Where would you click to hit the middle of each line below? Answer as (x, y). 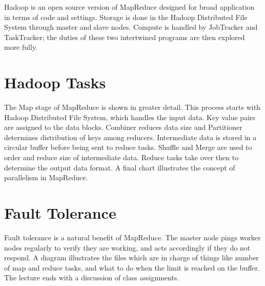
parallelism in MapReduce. (46, 177)
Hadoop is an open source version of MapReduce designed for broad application (129, 7)
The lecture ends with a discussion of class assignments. (92, 278)
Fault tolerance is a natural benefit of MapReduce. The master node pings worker (132, 237)
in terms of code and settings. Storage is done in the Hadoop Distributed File (126, 17)
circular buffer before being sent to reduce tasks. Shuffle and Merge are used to (128, 147)
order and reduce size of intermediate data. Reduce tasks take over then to (121, 157)
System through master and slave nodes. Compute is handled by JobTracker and (131, 27)
